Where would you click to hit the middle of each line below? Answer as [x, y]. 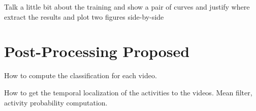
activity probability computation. [56, 102]
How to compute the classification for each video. [81, 75]
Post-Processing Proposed [97, 51]
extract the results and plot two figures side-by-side [84, 16]
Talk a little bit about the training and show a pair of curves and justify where [127, 7]
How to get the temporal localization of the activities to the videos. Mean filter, [128, 92]
